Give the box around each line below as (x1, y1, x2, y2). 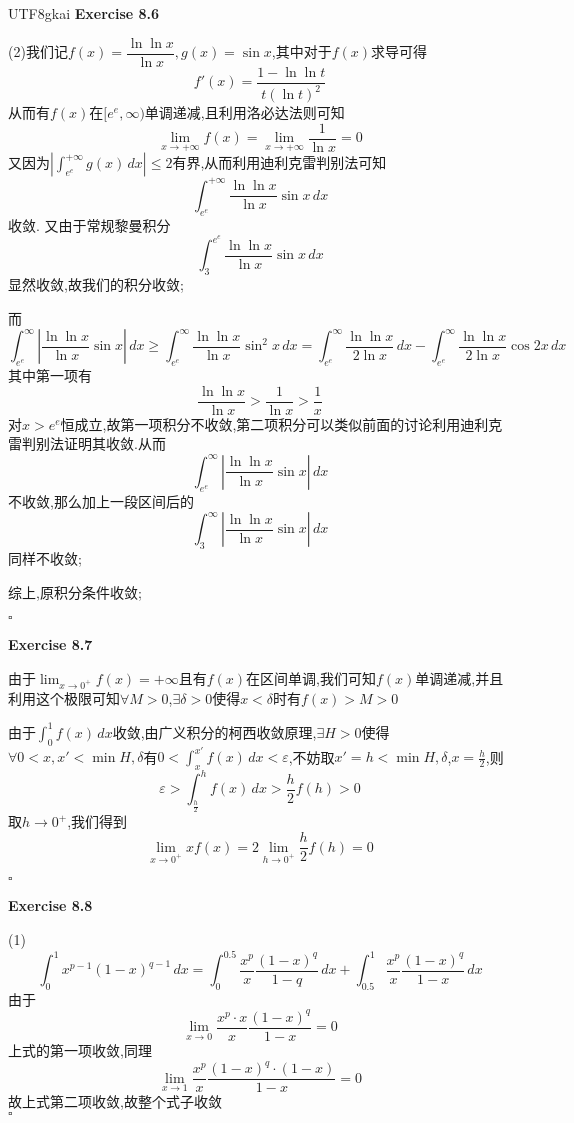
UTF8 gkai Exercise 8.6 (8, 3, 160, 23)
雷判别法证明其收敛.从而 (8, 433, 166, 454)
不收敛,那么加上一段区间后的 (8, 490, 194, 511)
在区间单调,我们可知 (246, 667, 376, 688)
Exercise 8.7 (8, 634, 93, 655)
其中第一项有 (8, 365, 92, 386)
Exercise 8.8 (8, 895, 93, 916)
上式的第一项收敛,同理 (8, 1039, 152, 1060)
